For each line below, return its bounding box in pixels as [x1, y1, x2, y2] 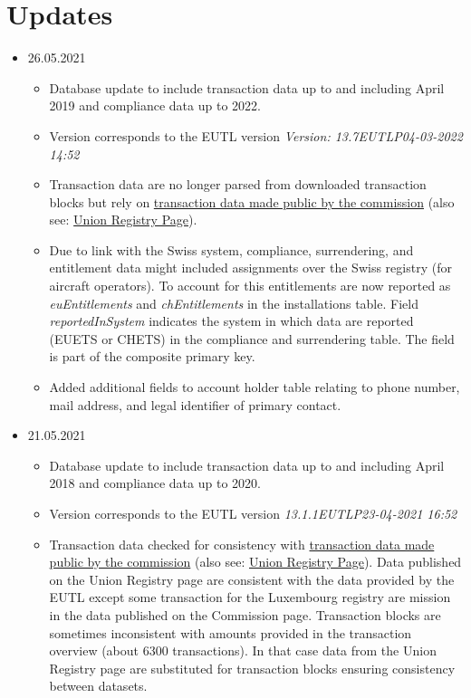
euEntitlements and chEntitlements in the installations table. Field [49, 293, 418, 312]
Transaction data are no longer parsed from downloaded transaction [49, 175, 427, 194]
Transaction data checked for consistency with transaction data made [49, 534, 435, 553]
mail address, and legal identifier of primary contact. [49, 395, 341, 414]
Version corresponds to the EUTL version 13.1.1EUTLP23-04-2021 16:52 [49, 504, 457, 522]
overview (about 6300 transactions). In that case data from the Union [49, 641, 437, 660]
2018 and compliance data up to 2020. [49, 473, 261, 492]
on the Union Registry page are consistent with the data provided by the [49, 569, 455, 588]
